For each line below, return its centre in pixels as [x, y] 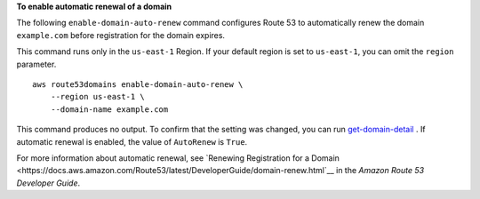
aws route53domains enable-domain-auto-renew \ [138, 84]
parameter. [36, 64]
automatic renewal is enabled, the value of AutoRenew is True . [132, 141]
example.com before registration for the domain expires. [121, 35]
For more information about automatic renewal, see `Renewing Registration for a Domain [178, 158]
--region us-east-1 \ [98, 97]
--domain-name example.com [109, 109]
